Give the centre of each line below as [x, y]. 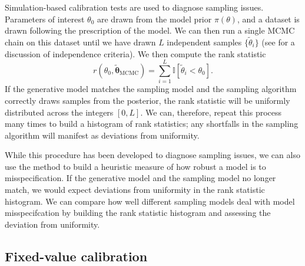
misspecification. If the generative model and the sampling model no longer [140, 178]
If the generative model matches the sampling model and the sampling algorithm [151, 89]
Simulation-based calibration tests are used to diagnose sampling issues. [134, 7]
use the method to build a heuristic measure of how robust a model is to [135, 166]
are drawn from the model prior [154, 19]
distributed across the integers [59, 112]
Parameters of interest [45, 19]
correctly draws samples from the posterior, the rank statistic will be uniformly [147, 100]
